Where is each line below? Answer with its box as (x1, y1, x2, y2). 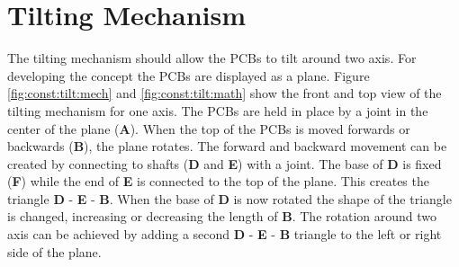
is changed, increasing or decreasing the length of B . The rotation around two (7, 207, 437, 226)
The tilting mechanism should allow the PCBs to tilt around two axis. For (7, 49, 417, 67)
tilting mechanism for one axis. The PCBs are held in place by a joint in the (7, 101, 428, 120)
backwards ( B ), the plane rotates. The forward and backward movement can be (7, 137, 447, 156)
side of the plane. (7, 242, 102, 261)
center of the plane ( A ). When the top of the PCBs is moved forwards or (7, 119, 410, 138)
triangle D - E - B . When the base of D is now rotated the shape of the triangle (7, 189, 452, 208)
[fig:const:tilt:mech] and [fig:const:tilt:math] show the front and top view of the (7, 84, 442, 102)
